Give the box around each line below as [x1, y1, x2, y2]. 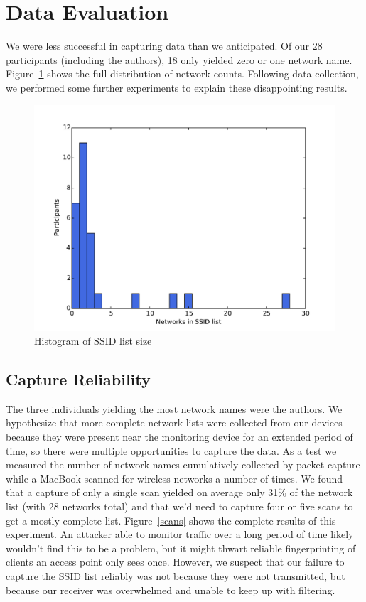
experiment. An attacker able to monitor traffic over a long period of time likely [6, 527, 354, 542]
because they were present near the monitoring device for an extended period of [6, 429, 353, 444]
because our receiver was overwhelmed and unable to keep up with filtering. [6, 582, 335, 597]
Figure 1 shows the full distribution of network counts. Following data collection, [6, 66, 359, 81]
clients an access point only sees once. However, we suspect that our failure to [6, 554, 345, 569]
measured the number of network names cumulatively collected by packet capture [6, 457, 360, 472]
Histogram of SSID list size [34, 333, 152, 348]
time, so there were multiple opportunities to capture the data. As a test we [6, 443, 337, 458]
